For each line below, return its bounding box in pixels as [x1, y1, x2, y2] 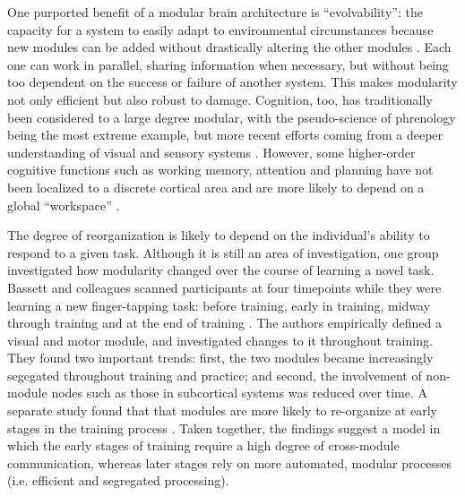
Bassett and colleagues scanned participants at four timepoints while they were [7, 278, 442, 296]
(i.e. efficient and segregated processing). [7, 471, 229, 490]
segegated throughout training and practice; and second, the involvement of [7, 365, 422, 384]
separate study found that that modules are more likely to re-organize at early [7, 401, 437, 420]
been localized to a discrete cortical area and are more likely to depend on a [7, 177, 425, 196]
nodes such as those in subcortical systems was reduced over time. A [51, 383, 427, 402]
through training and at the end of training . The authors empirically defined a [7, 313, 442, 332]
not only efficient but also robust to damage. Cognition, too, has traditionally [7, 90, 433, 108]
